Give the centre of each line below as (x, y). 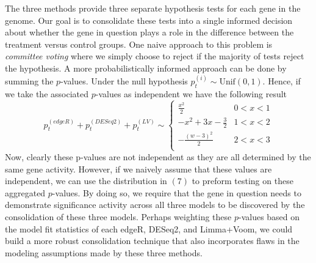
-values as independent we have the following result (191, 93)
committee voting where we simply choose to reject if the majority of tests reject (155, 56)
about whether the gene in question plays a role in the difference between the (149, 32)
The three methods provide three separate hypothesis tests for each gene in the (153, 8)
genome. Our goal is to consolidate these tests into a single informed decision (149, 20)
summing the (29, 81)
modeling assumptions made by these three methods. (104, 252)
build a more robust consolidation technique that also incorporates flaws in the (152, 241)
